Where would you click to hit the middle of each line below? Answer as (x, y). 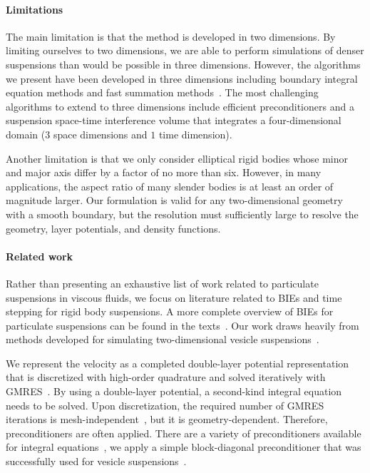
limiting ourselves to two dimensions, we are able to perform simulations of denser (185, 50)
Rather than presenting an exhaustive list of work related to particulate (162, 283)
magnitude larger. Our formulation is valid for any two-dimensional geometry (174, 200)
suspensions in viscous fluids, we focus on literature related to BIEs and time (174, 297)
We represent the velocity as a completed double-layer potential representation (178, 363)
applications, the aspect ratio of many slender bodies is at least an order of (170, 186)
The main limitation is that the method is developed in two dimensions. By (171, 36)
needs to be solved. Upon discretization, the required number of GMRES (165, 405)
